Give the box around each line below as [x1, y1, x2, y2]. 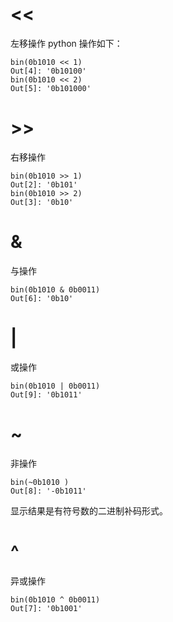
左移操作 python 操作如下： [10, 37, 123, 49]
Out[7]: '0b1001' [10, 603, 83, 613]
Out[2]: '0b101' [10, 179, 78, 190]
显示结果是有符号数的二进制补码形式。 [10, 504, 168, 517]
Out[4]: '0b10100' [10, 66, 87, 76]
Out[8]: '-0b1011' [10, 486, 87, 496]
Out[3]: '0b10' [10, 197, 74, 207]
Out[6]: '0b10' [10, 293, 74, 303]
